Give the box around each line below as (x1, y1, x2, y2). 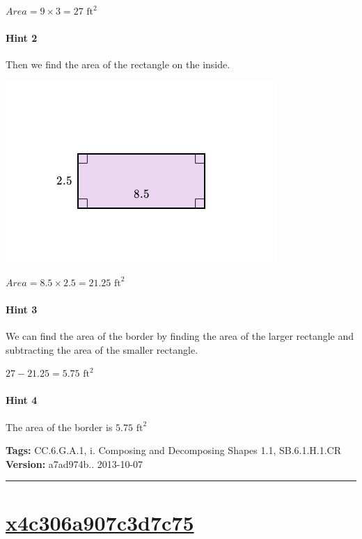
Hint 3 (6, 302, 38, 316)
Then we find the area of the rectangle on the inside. (6, 57, 230, 72)
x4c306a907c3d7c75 (6, 508, 194, 536)
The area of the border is (6, 419, 113, 434)
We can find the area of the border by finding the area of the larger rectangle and (6, 328, 354, 343)
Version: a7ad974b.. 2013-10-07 (6, 456, 143, 471)
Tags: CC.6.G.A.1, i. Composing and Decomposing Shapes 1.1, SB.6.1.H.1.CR (6, 443, 342, 458)
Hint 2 (6, 31, 38, 45)
